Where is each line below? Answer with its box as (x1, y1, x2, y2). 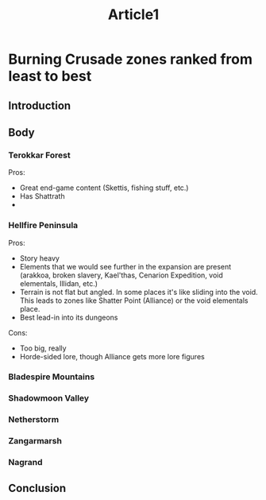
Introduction (8, 99, 71, 112)
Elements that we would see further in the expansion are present (19, 262, 232, 271)
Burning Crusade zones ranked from (8, 50, 253, 68)
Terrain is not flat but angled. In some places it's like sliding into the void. (19, 287, 258, 297)
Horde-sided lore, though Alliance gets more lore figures (19, 351, 205, 361)
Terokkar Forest (8, 149, 71, 161)
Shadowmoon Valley (8, 393, 90, 404)
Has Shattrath (19, 192, 65, 201)
